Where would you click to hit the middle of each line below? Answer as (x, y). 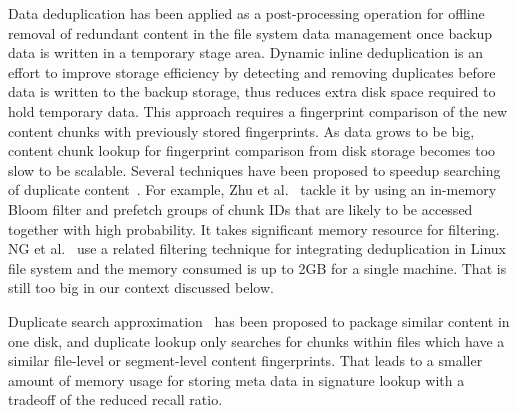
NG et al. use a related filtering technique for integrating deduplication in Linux (257, 248)
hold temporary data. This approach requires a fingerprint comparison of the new (258, 110)
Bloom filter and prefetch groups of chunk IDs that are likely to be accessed (240, 208)
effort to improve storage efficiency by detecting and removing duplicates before (252, 71)
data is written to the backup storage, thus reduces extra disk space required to (252, 91)
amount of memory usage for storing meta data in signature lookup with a (236, 379)
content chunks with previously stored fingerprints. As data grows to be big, (241, 130)
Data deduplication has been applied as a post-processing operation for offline (246, 13)
